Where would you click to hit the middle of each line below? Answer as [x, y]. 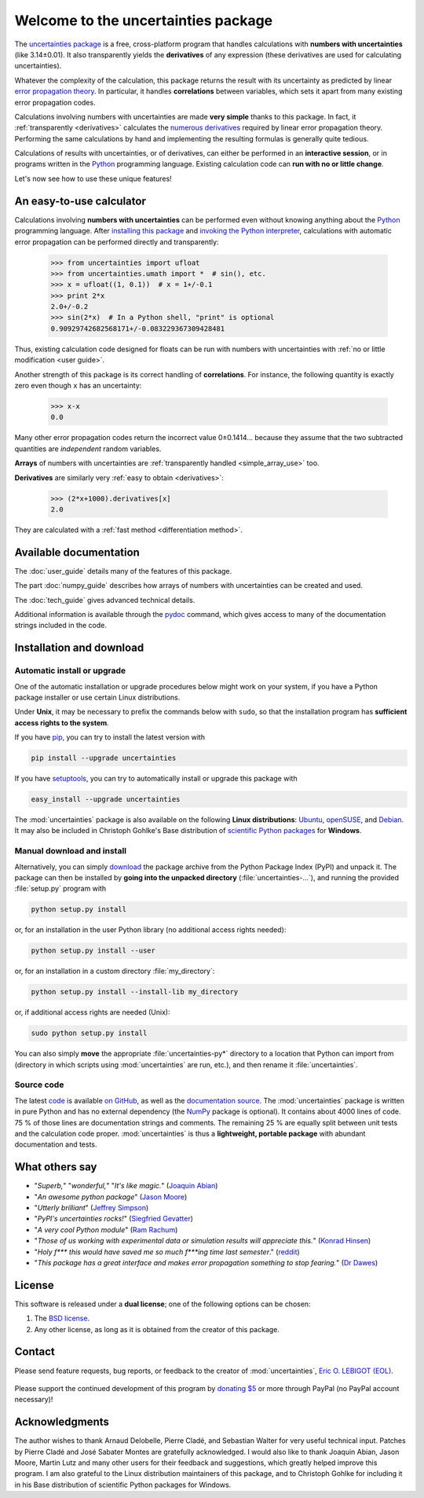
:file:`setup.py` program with [60, 889]
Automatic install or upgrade [70, 670]
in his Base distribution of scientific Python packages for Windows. [123, 1485]
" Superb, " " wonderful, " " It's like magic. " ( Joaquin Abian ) [126, 1186]
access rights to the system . [62, 722]
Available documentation [77, 552]
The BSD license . [62, 1318]
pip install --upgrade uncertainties [104, 758]
